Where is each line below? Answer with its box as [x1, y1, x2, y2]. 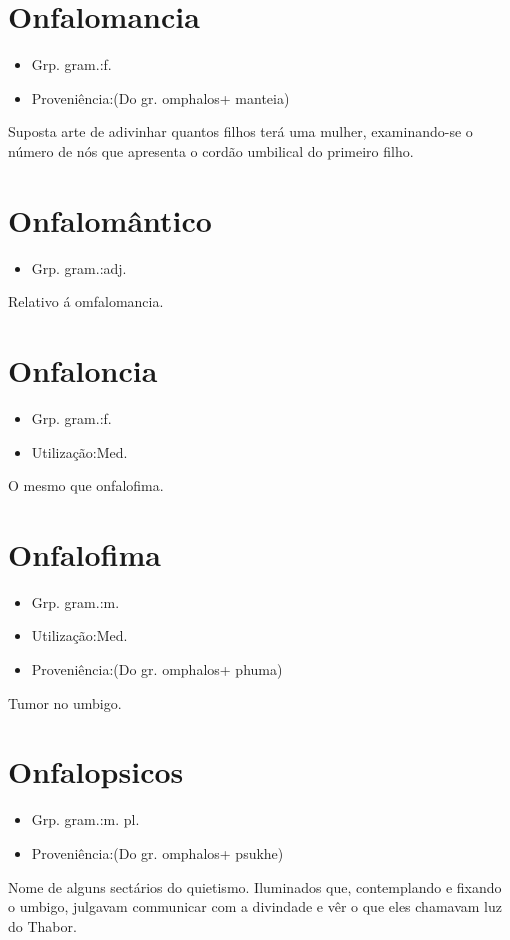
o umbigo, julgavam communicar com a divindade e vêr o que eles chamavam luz [8, 896, 502, 917]
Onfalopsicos [8, 751, 184, 792]
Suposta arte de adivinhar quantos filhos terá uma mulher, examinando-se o [8, 121, 473, 142]
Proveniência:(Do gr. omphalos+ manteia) [31, 87, 290, 108]
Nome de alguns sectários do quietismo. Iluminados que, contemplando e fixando [8, 876, 502, 897]
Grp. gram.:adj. [31, 257, 127, 278]
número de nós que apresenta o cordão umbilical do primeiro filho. [8, 140, 414, 161]
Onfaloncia [8, 350, 158, 390]
